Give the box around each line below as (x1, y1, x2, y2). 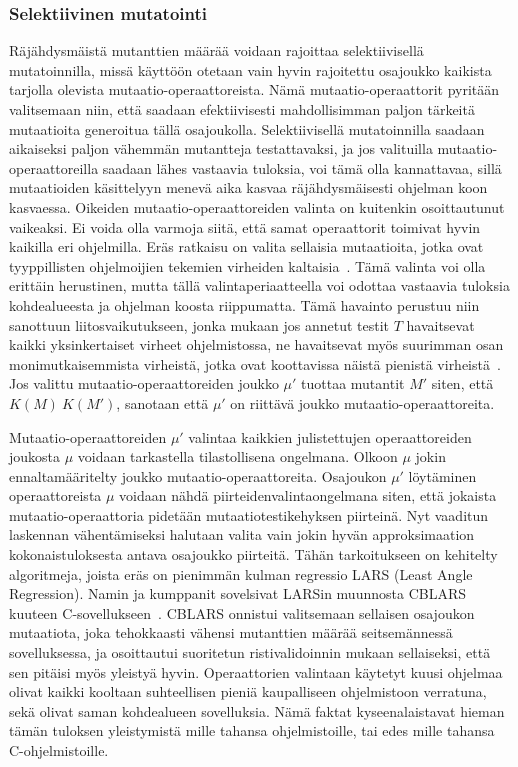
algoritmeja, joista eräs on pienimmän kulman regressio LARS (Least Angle (9, 563, 473, 584)
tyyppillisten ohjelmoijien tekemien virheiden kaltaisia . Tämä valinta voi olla (9, 255, 486, 276)
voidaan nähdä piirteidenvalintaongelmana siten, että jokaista (119, 485, 497, 506)
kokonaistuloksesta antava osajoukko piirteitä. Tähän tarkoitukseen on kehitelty (9, 544, 498, 565)
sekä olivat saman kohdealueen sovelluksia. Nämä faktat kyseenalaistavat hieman (9, 700, 505, 721)
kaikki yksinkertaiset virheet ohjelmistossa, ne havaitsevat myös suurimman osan (9, 334, 504, 355)
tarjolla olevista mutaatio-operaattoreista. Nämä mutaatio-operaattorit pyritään (9, 79, 500, 100)
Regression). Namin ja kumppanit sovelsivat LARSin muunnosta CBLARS (9, 583, 466, 604)
